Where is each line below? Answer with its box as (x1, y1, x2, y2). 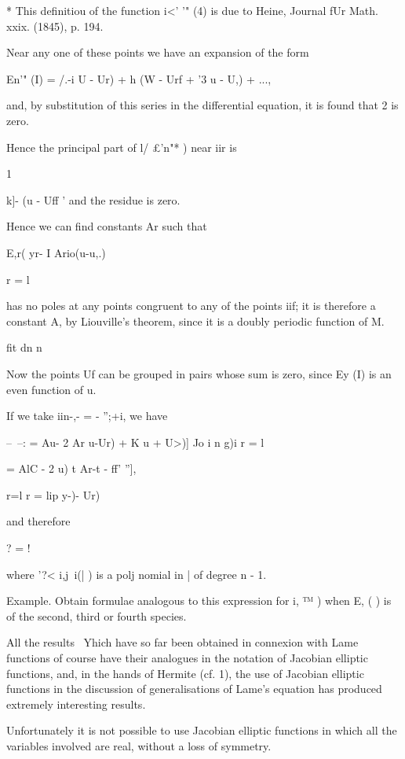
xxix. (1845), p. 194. (6, 17, 104, 34)
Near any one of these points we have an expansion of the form (6, 44, 309, 61)
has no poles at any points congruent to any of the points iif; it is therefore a (6, 297, 376, 314)
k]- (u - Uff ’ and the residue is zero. (6, 191, 181, 208)
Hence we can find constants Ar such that (6, 218, 207, 234)
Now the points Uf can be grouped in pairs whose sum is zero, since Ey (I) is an (6, 365, 392, 381)
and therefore (6, 513, 71, 529)
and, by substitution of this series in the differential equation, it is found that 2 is (6, 97, 399, 113)
